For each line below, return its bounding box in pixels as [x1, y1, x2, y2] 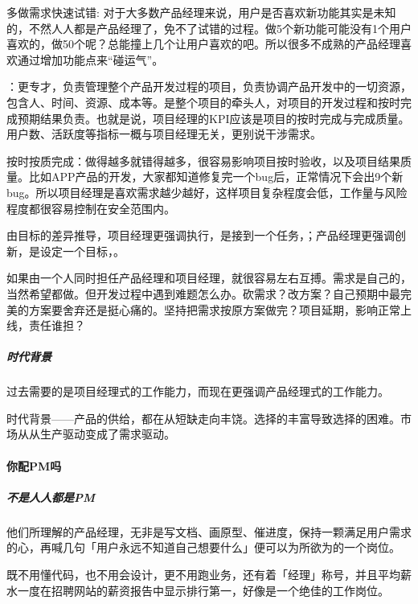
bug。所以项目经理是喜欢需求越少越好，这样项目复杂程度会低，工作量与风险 [6, 183, 408, 200]
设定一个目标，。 [39, 242, 125, 259]
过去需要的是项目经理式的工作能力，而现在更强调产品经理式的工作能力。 [6, 383, 389, 400]
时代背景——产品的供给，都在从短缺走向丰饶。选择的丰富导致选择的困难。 [6, 409, 400, 426]
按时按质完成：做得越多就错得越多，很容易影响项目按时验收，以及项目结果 [6, 152, 400, 169]
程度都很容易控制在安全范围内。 [6, 199, 175, 216]
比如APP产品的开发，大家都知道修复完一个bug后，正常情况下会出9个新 [28, 168, 404, 185]
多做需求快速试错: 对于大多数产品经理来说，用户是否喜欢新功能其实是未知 [6, 4, 396, 20]
